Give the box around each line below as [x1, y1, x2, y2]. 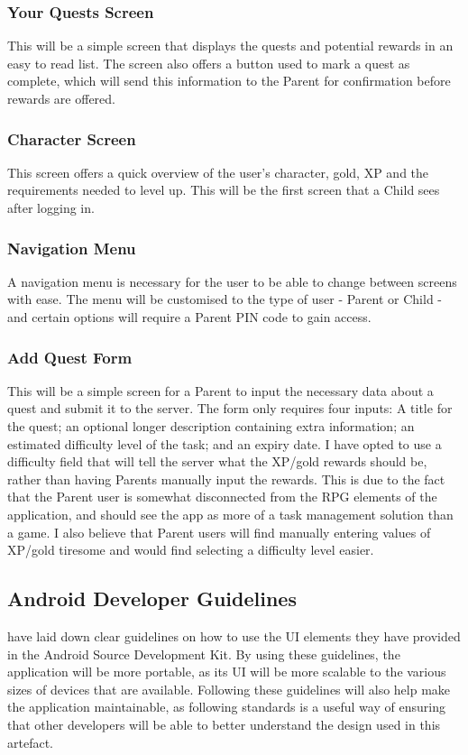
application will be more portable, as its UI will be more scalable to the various [7, 662, 446, 681]
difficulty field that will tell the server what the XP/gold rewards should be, [7, 452, 427, 471]
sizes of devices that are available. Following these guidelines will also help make [7, 679, 451, 698]
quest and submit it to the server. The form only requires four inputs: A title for [7, 399, 453, 418]
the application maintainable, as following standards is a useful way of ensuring [7, 697, 445, 716]
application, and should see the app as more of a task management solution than [7, 504, 454, 523]
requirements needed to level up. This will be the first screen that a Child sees [7, 180, 440, 199]
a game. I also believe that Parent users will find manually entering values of [7, 522, 431, 541]
